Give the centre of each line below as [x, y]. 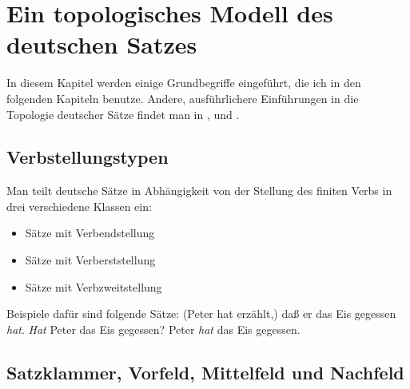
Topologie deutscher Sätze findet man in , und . [123, 114]
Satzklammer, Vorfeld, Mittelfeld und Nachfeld [205, 372]
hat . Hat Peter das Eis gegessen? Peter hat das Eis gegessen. [153, 329]
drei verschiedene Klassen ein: [79, 206]
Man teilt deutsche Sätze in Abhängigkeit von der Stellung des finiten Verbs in [199, 191]
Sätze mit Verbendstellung [90, 233]
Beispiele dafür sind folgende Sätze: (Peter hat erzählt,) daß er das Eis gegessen [201, 314]
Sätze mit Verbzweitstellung [94, 286]
